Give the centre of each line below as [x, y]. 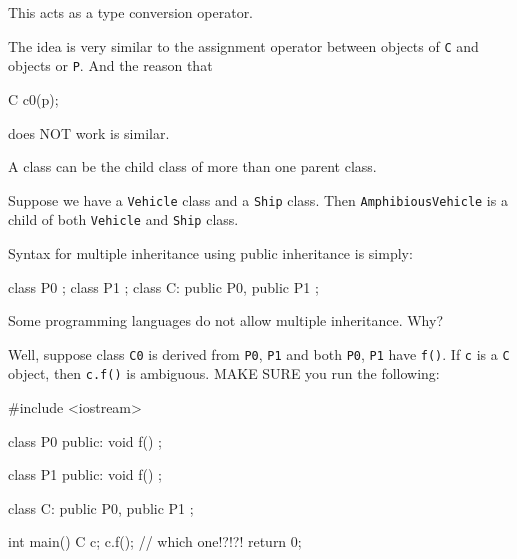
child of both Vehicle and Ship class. [123, 219]
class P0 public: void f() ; [85, 440]
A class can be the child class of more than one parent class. [192, 166]
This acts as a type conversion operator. [131, 12]
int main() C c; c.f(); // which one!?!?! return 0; [155, 541]
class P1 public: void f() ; [85, 474]
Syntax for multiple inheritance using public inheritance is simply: [210, 253]
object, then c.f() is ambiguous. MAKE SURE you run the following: [224, 373]
